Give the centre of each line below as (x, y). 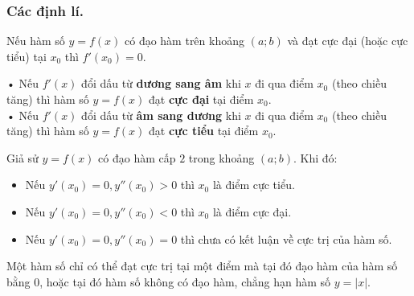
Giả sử (23, 157)
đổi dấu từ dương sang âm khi (161, 83)
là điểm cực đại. (252, 211)
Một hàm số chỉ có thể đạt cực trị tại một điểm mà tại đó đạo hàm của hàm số (202, 266)
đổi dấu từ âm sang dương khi (161, 115)
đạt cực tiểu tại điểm (203, 131)
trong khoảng (221, 157)
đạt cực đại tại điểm (201, 99)
